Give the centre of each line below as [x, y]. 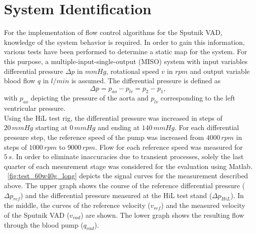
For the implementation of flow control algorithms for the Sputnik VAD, [113, 32]
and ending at [119, 127]
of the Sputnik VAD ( [37, 215]
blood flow [20, 81]
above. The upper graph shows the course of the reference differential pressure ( [125, 185]
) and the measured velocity [203, 205]
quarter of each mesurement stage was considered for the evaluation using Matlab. [128, 166]
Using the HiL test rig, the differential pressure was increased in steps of [113, 117]
